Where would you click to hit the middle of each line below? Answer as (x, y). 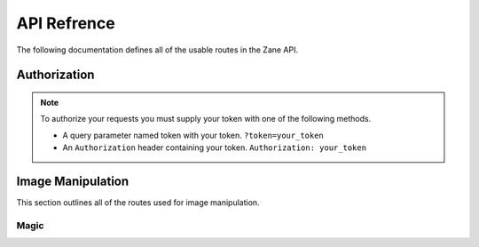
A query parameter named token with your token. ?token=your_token (193, 135)
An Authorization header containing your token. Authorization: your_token (215, 147)
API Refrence (66, 23)
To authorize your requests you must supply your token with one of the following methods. (206, 119)
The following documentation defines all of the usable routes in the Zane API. (157, 50)
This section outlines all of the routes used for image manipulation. (138, 203)
